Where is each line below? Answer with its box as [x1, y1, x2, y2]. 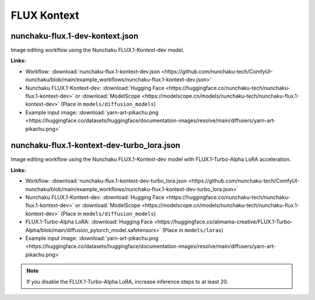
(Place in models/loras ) [162, 226, 224, 233]
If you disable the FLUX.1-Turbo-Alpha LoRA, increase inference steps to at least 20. [26, 278, 229, 285]
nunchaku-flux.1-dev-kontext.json [10, 31, 139, 41]
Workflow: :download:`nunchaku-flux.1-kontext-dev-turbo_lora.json [25, 177, 187, 184]
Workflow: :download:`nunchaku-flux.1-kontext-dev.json [25, 68, 160, 75]
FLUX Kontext [10, 9, 79, 22]
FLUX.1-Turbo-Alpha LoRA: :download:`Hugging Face [25, 218, 153, 225]
